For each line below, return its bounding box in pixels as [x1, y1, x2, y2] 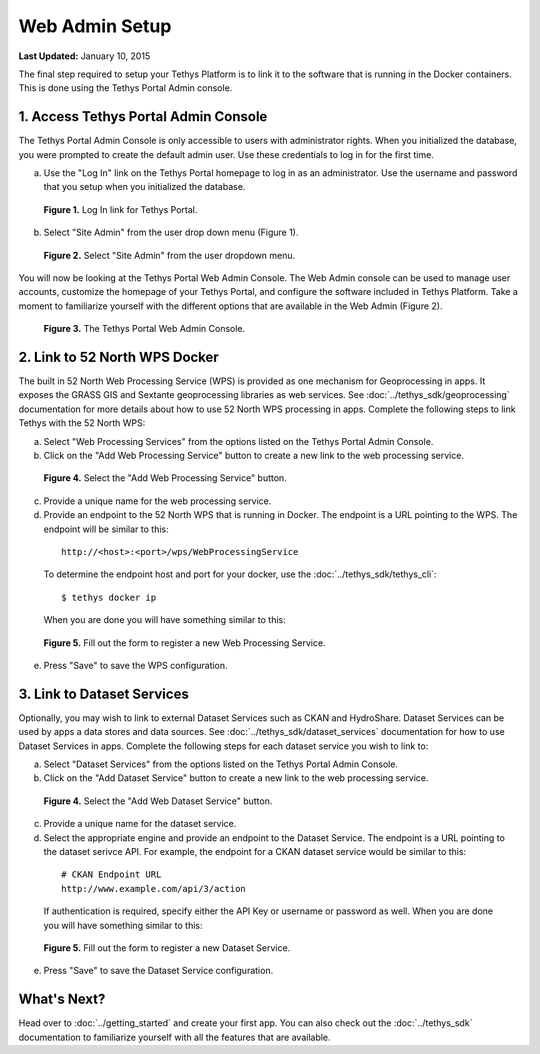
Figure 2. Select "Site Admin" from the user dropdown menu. [43, 249, 296, 261]
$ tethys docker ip [61, 591, 157, 603]
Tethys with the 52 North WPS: [18, 417, 146, 429]
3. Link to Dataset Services [18, 685, 189, 702]
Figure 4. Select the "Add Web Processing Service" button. [43, 472, 287, 484]
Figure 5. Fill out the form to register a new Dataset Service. [43, 941, 291, 954]
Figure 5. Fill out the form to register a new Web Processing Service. [43, 636, 326, 649]
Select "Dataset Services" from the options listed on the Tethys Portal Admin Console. [43, 758, 399, 770]
